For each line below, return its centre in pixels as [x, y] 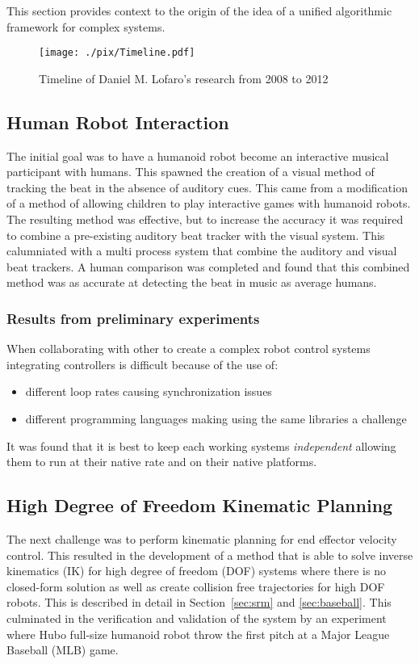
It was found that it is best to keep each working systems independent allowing [201, 445]
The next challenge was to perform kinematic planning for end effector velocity [202, 538]
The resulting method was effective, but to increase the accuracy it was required [205, 219]
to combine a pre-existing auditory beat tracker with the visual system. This [196, 235]
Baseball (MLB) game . [63, 650]
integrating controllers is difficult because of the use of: [142, 364]
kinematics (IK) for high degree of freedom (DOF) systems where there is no [196, 571]
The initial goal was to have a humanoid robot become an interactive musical [198, 155]
